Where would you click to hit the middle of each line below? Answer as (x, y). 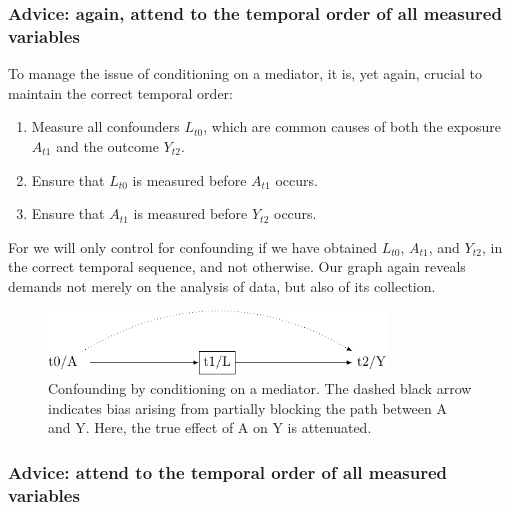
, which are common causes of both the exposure (352, 126)
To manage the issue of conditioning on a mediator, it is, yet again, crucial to (245, 73)
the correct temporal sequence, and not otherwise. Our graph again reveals (237, 266)
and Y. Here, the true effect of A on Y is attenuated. (210, 427)
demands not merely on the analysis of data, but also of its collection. (222, 285)
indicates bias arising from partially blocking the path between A (247, 407)
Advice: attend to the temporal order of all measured (228, 471)
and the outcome (107, 145)
